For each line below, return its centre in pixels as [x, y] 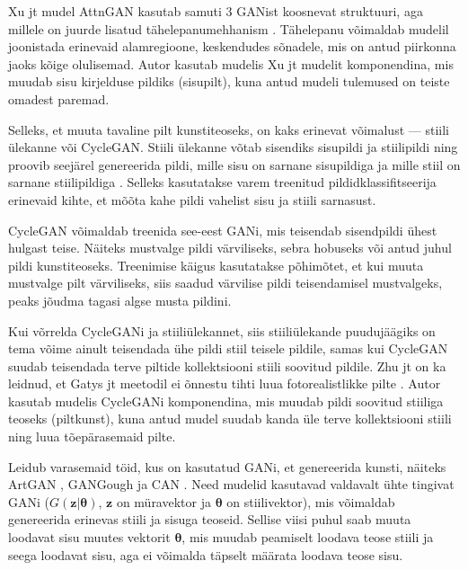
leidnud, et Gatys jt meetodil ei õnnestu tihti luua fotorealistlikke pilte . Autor [225, 383]
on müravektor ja [163, 501]
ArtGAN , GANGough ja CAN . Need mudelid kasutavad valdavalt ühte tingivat [231, 484]
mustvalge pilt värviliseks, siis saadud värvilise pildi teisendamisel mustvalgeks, [225, 283]
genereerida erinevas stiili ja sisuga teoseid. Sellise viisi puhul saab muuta [210, 519]
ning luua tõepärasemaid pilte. [92, 436]
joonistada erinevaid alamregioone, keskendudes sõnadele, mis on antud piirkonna [232, 46]
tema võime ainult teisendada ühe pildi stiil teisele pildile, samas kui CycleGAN [228, 348]
